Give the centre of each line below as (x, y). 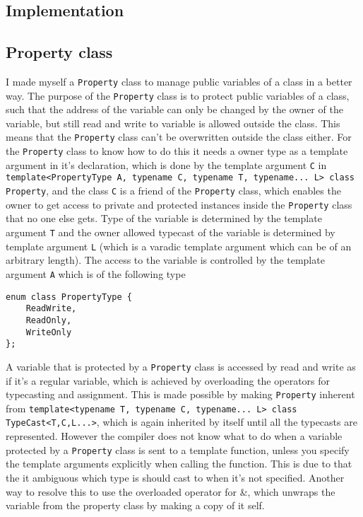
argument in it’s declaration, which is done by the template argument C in (166, 164)
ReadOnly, (49, 320)
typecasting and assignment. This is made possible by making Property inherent (180, 394)
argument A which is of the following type (96, 273)
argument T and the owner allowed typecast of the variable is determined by (171, 232)
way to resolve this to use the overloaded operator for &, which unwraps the (171, 491)
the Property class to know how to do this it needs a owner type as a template (177, 151)
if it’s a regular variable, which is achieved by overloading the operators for (168, 380)
